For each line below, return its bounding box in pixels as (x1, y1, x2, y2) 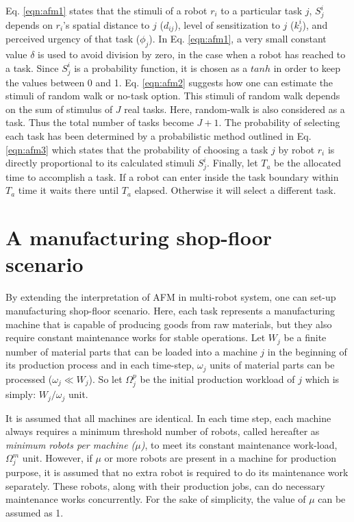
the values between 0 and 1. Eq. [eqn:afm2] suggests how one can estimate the (5, 75, 333, 89)
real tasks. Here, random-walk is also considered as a (124, 101, 345, 116)
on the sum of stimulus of (5, 101, 113, 116)
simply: (5, 387, 36, 401)
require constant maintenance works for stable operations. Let (5, 330, 266, 345)
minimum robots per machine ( (5, 437, 136, 451)
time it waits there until (18, 183, 119, 197)
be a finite (283, 330, 327, 345)
